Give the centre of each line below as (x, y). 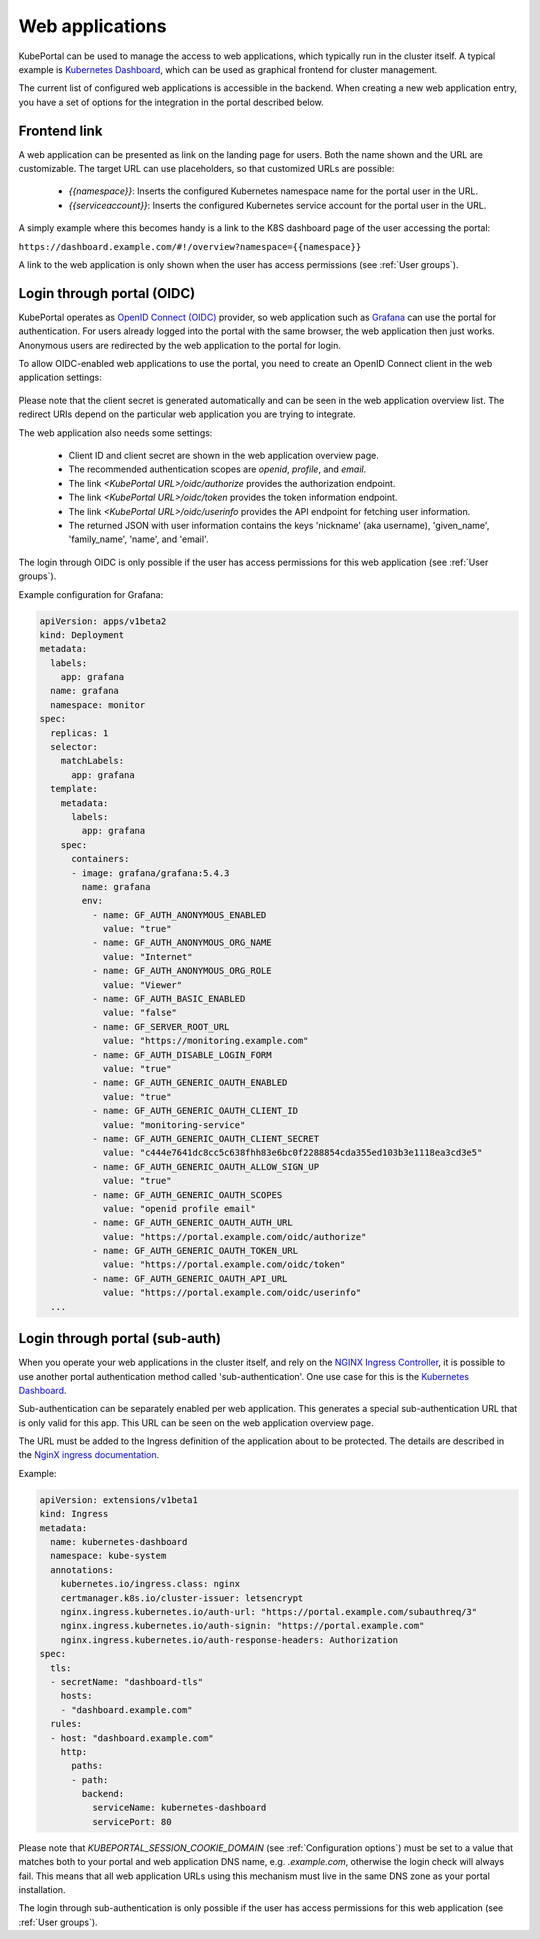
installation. (42, 1889)
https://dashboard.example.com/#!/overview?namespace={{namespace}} (190, 246)
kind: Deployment (82, 634)
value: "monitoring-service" (174, 1124)
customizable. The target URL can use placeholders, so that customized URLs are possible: (206, 169)
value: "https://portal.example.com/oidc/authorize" (234, 1236)
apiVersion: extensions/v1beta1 (119, 1499)
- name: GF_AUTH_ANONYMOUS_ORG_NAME (181, 943)
